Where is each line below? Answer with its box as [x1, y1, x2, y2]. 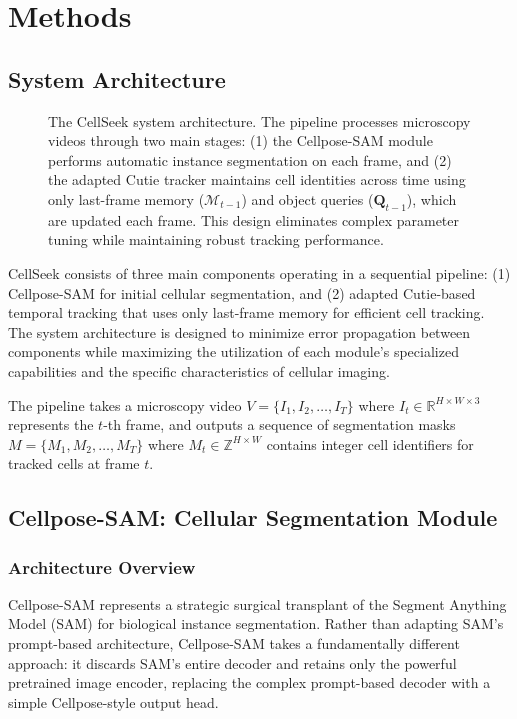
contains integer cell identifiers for [266, 433, 474, 454]
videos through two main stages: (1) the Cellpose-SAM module [48, 130, 433, 151]
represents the [8, 414, 94, 435]
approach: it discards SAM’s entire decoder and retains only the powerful [8, 652, 457, 673]
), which [406, 188, 457, 209]
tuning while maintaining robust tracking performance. [48, 229, 384, 250]
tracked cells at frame [8, 453, 140, 474]
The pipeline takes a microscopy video [8, 394, 242, 415]
